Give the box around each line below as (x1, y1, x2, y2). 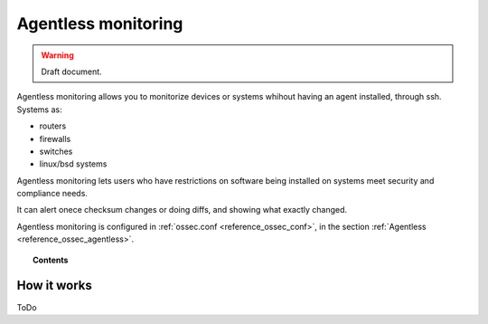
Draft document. (41, 66, 103, 77)
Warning (41, 50, 74, 61)
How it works (16, 278, 92, 293)
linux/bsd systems (39, 158, 108, 169)
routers (39, 120, 67, 131)
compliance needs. (16, 188, 88, 199)
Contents (33, 254, 69, 265)
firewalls (39, 133, 71, 144)
